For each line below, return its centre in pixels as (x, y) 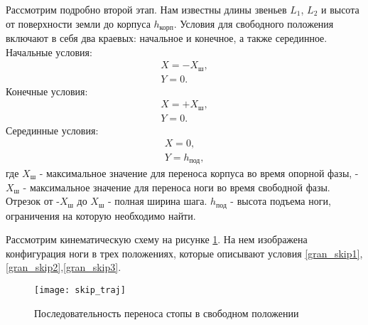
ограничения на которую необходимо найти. (101, 215)
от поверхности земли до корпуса (78, 23)
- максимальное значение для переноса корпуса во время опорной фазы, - (199, 172)
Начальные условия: (49, 52)
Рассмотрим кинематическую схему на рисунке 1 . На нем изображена (157, 239)
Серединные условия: (52, 130)
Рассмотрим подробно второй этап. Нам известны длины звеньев (146, 9)
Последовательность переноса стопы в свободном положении (167, 313)
